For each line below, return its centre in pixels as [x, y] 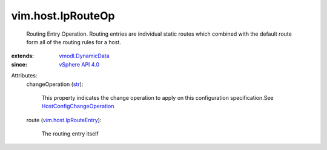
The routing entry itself [70, 134]
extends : [23, 56]
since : [19, 64]
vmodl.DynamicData [84, 56]
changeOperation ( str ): [55, 84]
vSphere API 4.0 [79, 64]
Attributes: [24, 76]
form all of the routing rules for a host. [74, 42]
